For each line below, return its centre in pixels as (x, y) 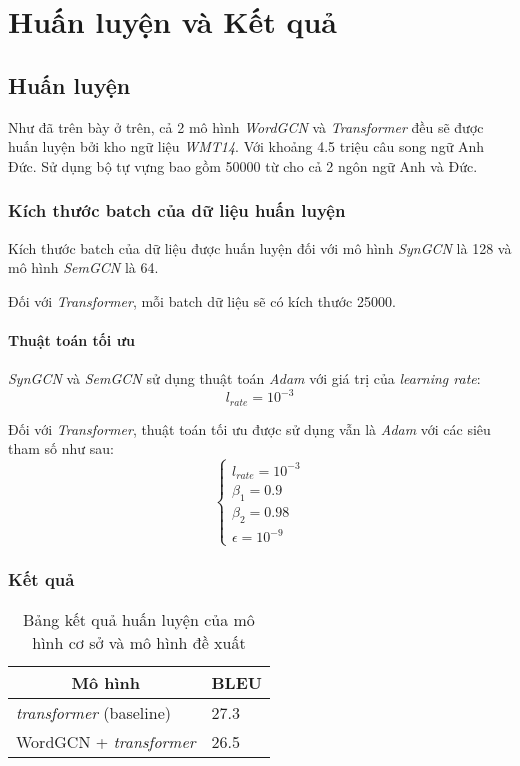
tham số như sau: (61, 448)
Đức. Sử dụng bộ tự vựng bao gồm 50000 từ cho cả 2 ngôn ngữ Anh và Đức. (243, 165)
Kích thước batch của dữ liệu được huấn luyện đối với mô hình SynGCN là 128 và (260, 247)
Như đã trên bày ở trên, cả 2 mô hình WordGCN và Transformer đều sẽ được (246, 126)
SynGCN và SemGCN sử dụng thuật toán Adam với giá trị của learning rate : (244, 378)
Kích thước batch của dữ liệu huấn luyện (177, 210)
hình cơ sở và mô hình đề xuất (139, 642)
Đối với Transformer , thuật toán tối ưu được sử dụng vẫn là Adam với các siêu (249, 428)
